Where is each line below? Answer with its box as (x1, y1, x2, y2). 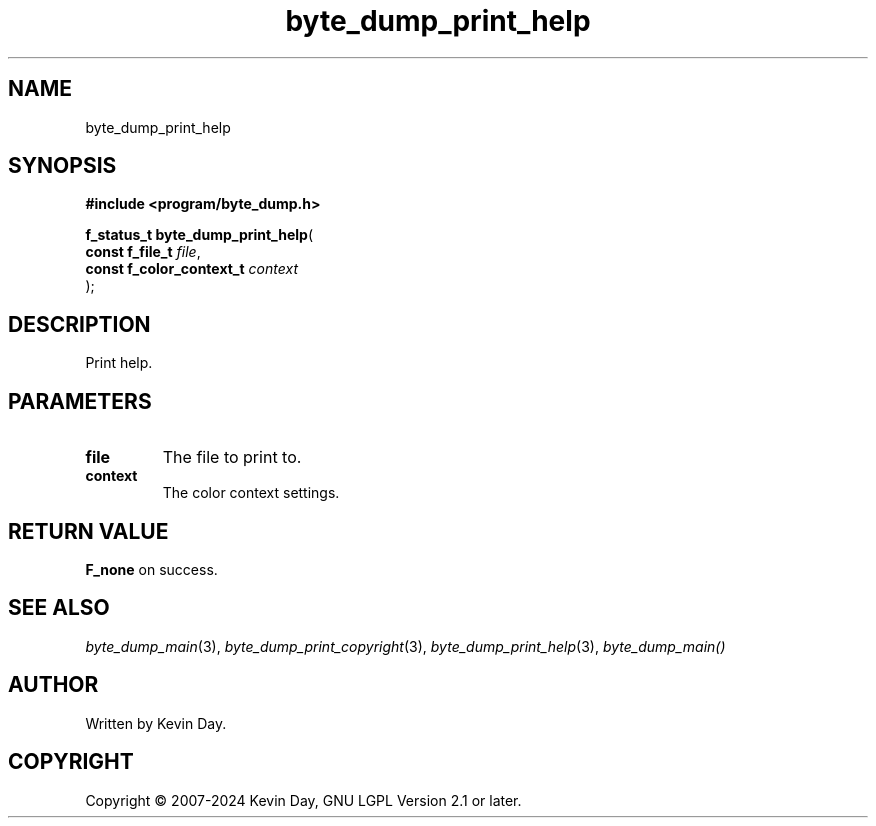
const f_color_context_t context (85, 260, 298, 278)
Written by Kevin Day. (85, 714, 227, 732)
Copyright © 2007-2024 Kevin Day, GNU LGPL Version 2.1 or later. (85, 791, 522, 809)
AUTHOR (8, 672, 99, 698)
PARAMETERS (8, 388, 152, 414)
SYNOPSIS (8, 153, 117, 179)
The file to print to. (162, 447, 302, 468)
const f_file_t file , (85, 243, 201, 261)
